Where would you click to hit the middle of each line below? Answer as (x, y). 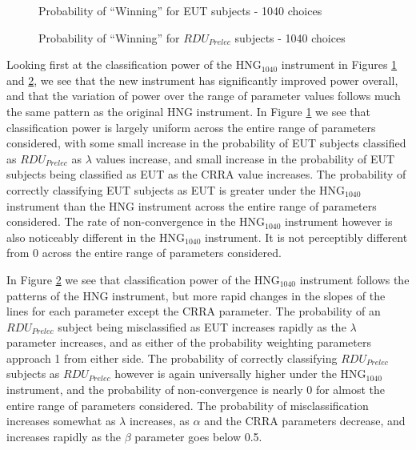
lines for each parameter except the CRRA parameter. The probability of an (194, 311)
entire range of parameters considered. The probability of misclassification (188, 405)
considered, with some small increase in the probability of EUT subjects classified (206, 143)
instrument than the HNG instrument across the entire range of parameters (192, 205)
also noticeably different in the (81, 237)
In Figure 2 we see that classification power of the (128, 279)
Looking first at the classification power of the (120, 64)
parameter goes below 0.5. (198, 436)
